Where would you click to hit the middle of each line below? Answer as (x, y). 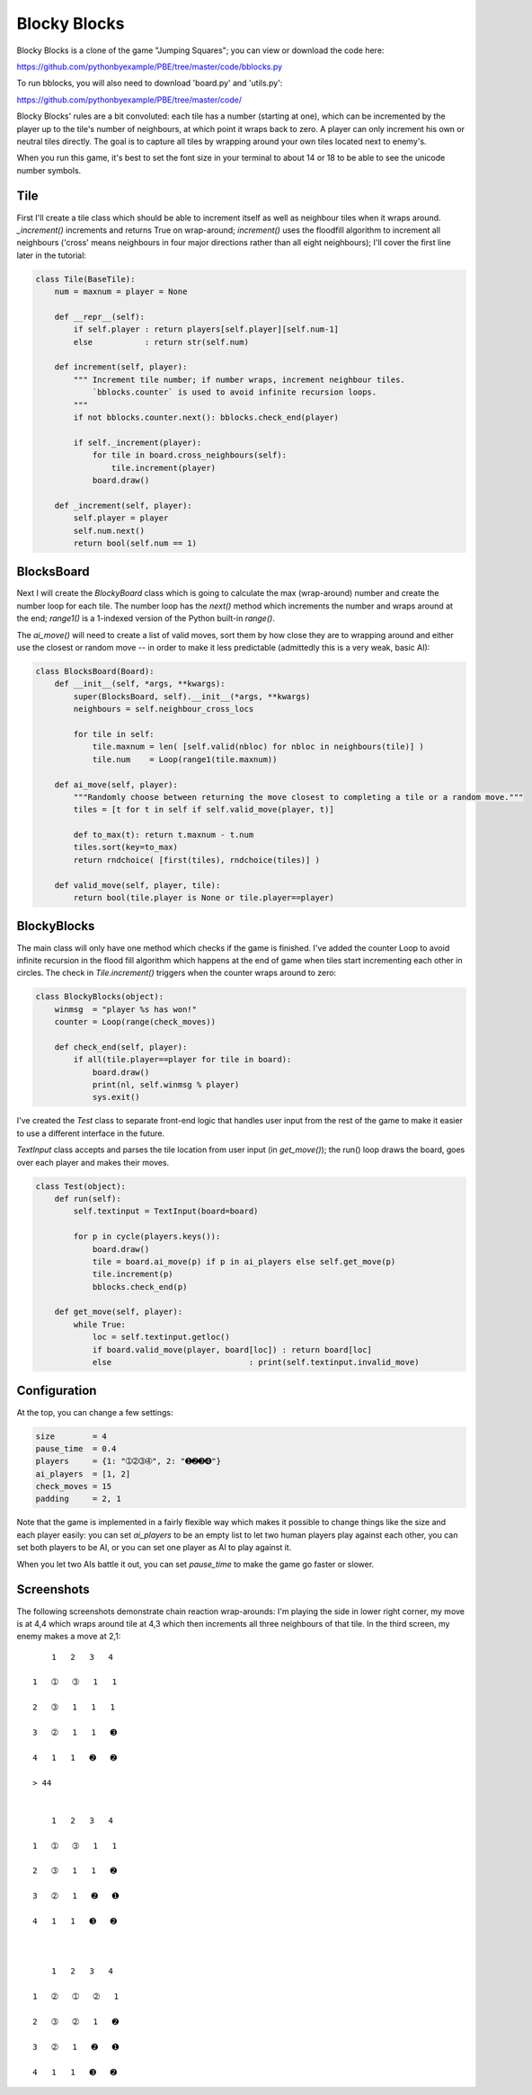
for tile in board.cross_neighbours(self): (190, 455)
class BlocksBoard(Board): (95, 671)
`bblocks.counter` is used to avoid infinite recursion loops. (235, 392)
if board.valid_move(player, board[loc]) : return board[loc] (232, 1349)
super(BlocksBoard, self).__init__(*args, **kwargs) (192, 696)
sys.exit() (116, 1097)
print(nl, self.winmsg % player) (166, 1085)
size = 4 (71, 1436)
